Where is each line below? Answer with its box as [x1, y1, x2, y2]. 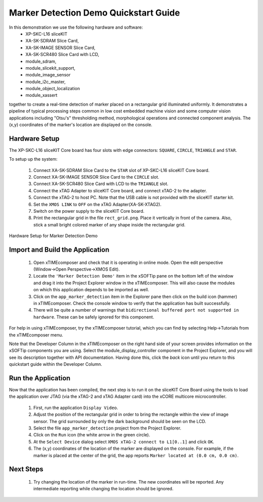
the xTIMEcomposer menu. [9, 332, 63, 338]
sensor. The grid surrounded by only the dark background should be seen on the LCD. [33, 418, 207, 424]
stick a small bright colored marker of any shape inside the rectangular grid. [33, 222, 186, 227]
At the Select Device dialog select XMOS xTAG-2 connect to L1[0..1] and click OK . [33, 439, 214, 445]
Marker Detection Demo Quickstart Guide [9, 7, 180, 18]
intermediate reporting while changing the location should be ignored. [33, 486, 174, 492]
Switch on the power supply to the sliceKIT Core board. [33, 208, 145, 214]
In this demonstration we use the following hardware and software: [9, 24, 143, 30]
